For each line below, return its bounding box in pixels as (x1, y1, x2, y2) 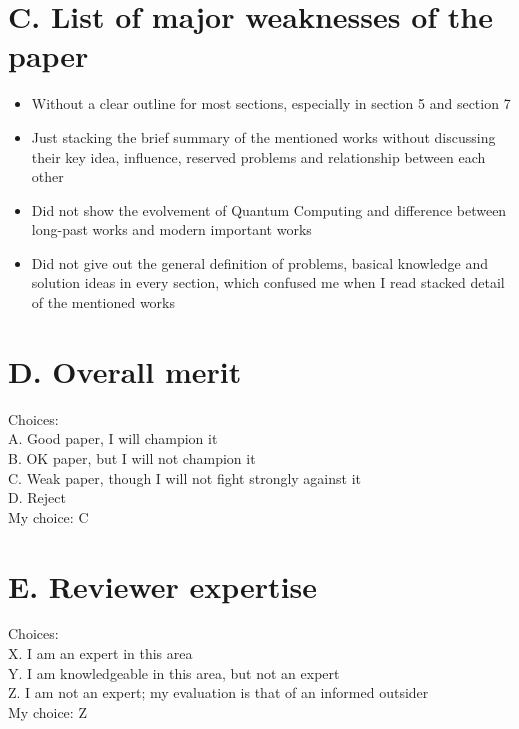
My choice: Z (8, 701, 87, 722)
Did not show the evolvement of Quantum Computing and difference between (31, 199, 507, 220)
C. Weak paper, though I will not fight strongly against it (8, 467, 361, 488)
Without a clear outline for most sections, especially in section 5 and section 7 (31, 93, 511, 114)
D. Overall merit (8, 350, 242, 391)
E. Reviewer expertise (8, 565, 318, 606)
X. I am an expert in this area (8, 643, 193, 664)
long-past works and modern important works (31, 219, 312, 240)
